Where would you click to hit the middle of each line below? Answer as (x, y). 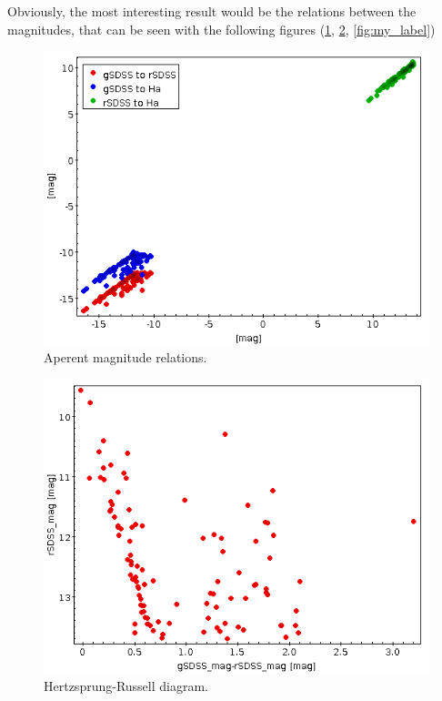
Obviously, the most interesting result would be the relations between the (212, 11)
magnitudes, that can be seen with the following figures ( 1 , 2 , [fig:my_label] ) (221, 29)
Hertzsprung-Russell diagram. (126, 685)
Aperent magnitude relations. (126, 357)
